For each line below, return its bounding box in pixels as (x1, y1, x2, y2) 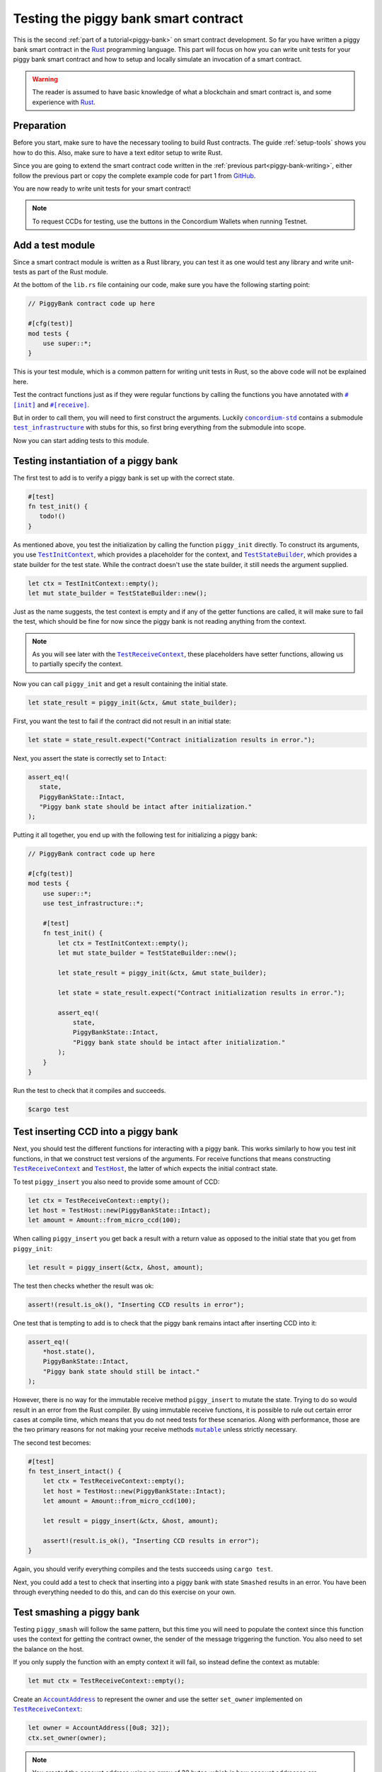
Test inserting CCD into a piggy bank (13, 1126, 178, 1138)
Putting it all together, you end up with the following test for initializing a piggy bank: (13, 831, 258, 839)
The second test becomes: (13, 1438, 91, 1447)
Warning (32, 74, 58, 83)
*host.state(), (42, 1347, 95, 1355)
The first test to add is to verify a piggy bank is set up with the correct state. (13, 473, 235, 482)
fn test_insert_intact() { (28, 1467, 122, 1476)
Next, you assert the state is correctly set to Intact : (13, 753, 167, 762)
